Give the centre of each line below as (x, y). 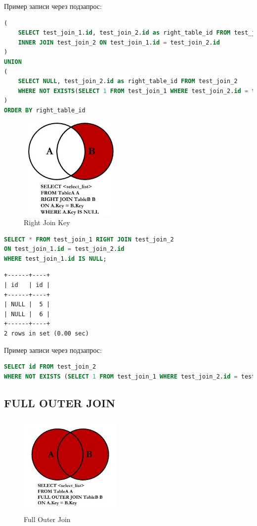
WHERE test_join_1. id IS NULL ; (55, 259)
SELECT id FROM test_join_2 (50, 367)
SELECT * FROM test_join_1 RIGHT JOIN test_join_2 (89, 239)
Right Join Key (47, 222)
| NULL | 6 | (27, 314)
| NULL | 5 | (27, 305)
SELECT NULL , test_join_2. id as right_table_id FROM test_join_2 (128, 81)
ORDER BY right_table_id (45, 110)
